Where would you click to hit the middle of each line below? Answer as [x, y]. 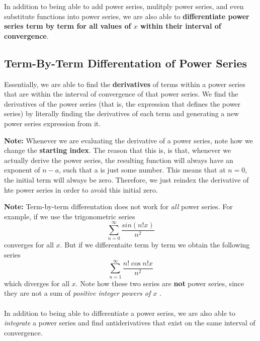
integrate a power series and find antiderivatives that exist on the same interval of [130, 323]
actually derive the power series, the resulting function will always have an [119, 160]
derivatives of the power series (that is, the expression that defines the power [122, 103]
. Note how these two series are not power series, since [160, 283]
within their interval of [181, 26]
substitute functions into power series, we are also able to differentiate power [127, 16]
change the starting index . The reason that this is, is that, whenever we [118, 150]
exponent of [22, 170]
